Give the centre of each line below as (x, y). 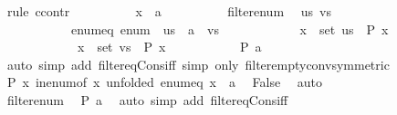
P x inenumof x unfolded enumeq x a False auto (165, 82)
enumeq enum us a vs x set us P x (230, 29)
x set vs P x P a (169, 47)
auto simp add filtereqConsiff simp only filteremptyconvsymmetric (198, 64)
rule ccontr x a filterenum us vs (169, 11)
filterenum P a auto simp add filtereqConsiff (147, 99)
